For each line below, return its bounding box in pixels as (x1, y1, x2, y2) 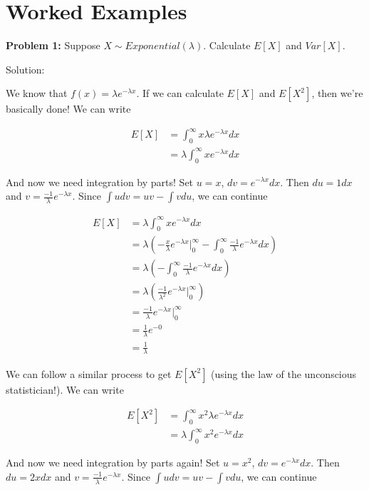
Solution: (6, 61, 45, 76)
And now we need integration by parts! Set (6, 174, 194, 189)
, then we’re (311, 86, 363, 101)
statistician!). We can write (6, 382, 124, 397)
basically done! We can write (6, 101, 131, 116)
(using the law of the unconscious (211, 366, 357, 381)
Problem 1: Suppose (6, 38, 100, 53)
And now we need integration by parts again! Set (6, 455, 220, 470)
